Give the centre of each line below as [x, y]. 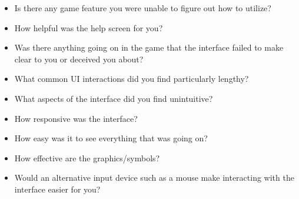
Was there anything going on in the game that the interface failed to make [149, 47]
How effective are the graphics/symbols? [87, 157]
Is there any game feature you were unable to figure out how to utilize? [143, 8]
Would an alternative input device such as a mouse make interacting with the [154, 178]
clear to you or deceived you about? [79, 59]
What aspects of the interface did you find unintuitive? [114, 98]
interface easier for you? [57, 189]
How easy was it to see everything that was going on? [111, 138]
